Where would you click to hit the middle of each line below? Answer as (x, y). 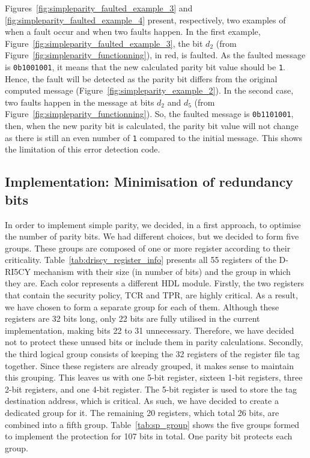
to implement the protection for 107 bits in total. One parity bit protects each (149, 436)
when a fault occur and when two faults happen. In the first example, (133, 32)
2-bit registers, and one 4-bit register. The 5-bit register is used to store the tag (151, 389)
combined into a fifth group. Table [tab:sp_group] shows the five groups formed (152, 424)
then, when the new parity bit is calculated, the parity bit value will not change (152, 126)
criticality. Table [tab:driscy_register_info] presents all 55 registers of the (141, 260)
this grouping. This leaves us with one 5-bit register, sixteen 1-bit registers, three (154, 377)
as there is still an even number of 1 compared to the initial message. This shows (154, 137)
